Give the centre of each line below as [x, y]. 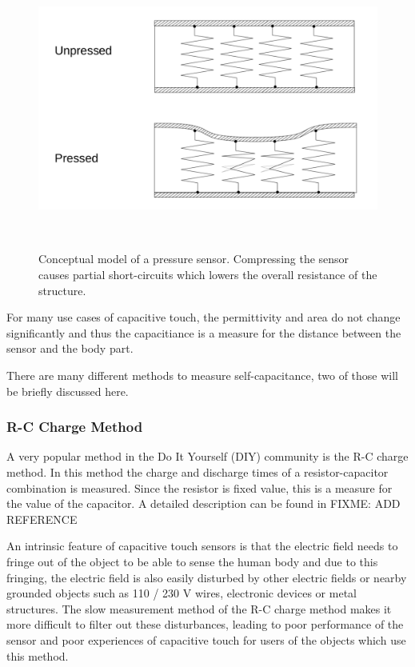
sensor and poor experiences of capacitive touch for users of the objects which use [206, 639]
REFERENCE [42, 519]
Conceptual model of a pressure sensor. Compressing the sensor [194, 259]
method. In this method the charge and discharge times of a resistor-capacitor [198, 471]
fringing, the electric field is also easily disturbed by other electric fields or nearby [207, 577]
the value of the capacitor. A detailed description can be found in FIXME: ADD [204, 503]
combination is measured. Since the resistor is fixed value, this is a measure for [200, 487]
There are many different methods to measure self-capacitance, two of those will [202, 375]
